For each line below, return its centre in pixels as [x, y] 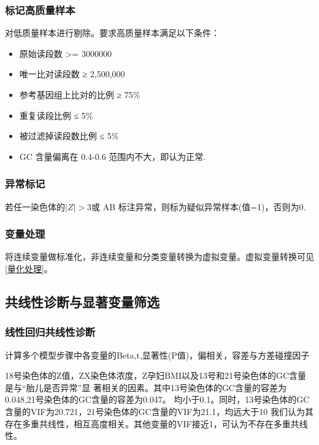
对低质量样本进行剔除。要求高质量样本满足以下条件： [112, 33]
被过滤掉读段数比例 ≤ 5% [69, 136]
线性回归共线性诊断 [50, 332]
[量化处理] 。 [29, 268]
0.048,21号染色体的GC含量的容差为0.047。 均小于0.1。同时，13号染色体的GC [157, 399]
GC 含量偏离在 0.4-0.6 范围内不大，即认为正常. [113, 156]
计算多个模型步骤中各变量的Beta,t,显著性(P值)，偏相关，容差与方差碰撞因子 [157, 355]
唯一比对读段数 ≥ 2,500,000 [72, 74]
